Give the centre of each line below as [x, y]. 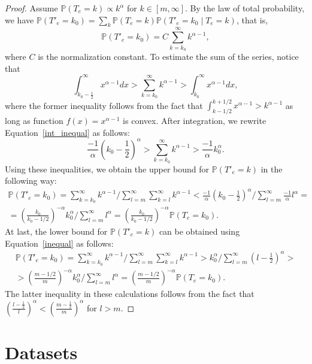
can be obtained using [199, 231]
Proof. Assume [31, 8]
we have [19, 19]
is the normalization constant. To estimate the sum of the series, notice [168, 56]
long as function [34, 121]
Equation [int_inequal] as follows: [67, 132]
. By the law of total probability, [245, 8]
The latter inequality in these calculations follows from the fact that [130, 294]
